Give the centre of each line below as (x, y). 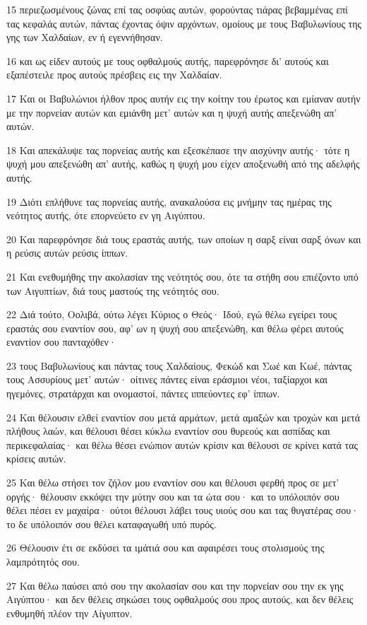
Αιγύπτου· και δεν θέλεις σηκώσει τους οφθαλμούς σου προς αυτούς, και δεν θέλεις (180, 599)
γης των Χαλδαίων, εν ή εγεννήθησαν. (85, 37)
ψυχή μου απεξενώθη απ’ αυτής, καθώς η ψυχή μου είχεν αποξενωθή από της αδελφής (183, 164)
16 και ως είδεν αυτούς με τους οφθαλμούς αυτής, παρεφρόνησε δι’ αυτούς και (168, 60)
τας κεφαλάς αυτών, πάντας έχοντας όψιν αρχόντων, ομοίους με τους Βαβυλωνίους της (184, 23)
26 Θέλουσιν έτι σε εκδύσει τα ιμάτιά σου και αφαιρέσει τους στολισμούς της (166, 548)
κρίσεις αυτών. (36, 458)
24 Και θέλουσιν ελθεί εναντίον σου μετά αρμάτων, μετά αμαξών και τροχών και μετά (183, 417)
